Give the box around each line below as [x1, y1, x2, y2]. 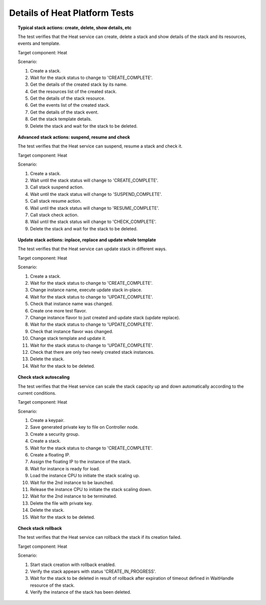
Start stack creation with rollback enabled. [30, 562, 116, 567]
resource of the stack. [30, 582, 75, 588]
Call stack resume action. [30, 198, 82, 204]
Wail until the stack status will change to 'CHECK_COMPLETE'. [30, 219, 157, 225]
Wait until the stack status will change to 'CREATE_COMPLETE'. [30, 177, 159, 183]
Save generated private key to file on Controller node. [30, 424, 139, 430]
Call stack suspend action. [30, 184, 84, 190]
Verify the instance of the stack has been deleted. [30, 589, 132, 595]
